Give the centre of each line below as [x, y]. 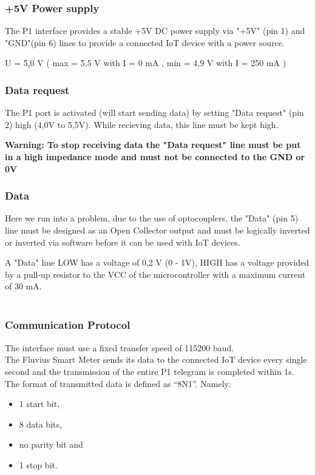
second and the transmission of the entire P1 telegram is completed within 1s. [150, 371]
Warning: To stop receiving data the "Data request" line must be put [153, 145]
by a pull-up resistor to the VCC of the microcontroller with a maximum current [155, 274]
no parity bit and [51, 444]
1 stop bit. [38, 464]
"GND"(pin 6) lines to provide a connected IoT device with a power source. [145, 42]
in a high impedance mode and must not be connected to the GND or [155, 157]
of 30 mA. [23, 286]
